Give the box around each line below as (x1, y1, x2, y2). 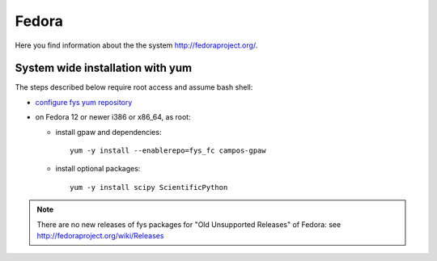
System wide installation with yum (15, 61, 193, 75)
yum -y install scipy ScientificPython (70, 183, 228, 192)
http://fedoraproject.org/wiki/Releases (36, 230, 164, 240)
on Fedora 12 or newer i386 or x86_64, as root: (35, 112, 191, 122)
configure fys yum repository (35, 97, 133, 107)
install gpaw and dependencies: (55, 127, 162, 137)
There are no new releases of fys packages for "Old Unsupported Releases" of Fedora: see (36, 219, 342, 229)
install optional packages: (55, 164, 141, 174)
